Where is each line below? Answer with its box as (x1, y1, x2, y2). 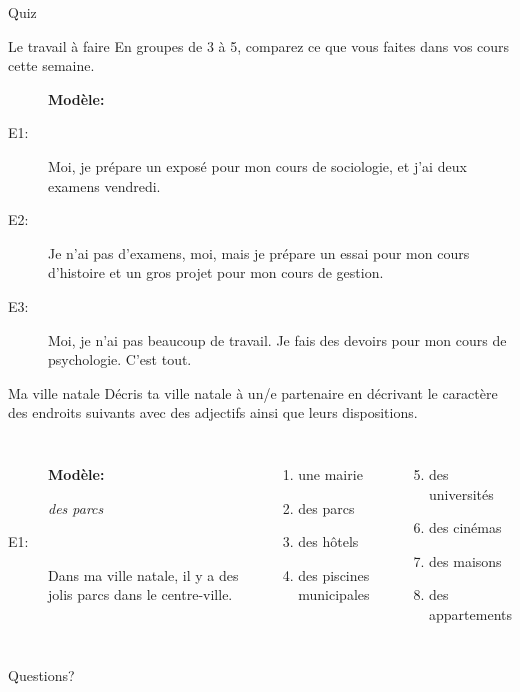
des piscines (298, 564, 370, 585)
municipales (298, 584, 370, 605)
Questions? (8, 665, 75, 686)
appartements (429, 603, 512, 624)
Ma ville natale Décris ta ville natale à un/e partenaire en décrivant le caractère (8, 382, 498, 403)
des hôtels (298, 531, 359, 552)
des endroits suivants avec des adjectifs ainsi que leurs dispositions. (8, 402, 418, 423)
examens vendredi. (48, 175, 161, 196)
